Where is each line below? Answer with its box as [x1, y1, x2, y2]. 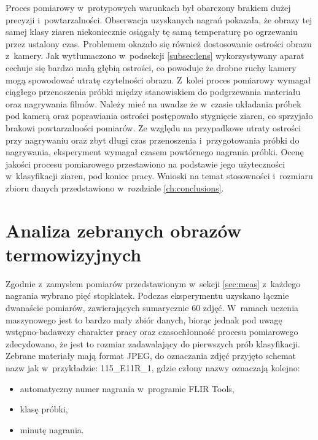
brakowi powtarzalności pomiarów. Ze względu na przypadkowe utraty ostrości [6, 121, 301, 134]
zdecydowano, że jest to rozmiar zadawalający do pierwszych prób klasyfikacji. [6, 337, 300, 350]
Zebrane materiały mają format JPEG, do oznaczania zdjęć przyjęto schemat [6, 349, 297, 362]
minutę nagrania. [20, 423, 84, 436]
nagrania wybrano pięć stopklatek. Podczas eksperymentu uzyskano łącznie [6, 289, 289, 302]
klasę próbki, [20, 403, 68, 415]
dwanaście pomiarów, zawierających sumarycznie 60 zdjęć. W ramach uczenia [6, 301, 299, 314]
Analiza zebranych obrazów [6, 217, 242, 242]
